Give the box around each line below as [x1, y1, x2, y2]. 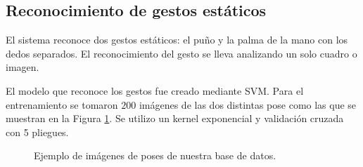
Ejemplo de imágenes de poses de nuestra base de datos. [34, 148, 276, 163]
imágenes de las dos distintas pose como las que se [139, 97, 357, 112]
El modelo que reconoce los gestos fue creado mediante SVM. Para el [6, 83, 304, 98]
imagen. [6, 60, 39, 74]
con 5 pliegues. [6, 124, 69, 139]
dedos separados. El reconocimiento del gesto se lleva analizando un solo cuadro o [6, 46, 357, 60]
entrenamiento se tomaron [6, 97, 118, 112]
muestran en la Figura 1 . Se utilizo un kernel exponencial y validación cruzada [6, 111, 344, 126]
